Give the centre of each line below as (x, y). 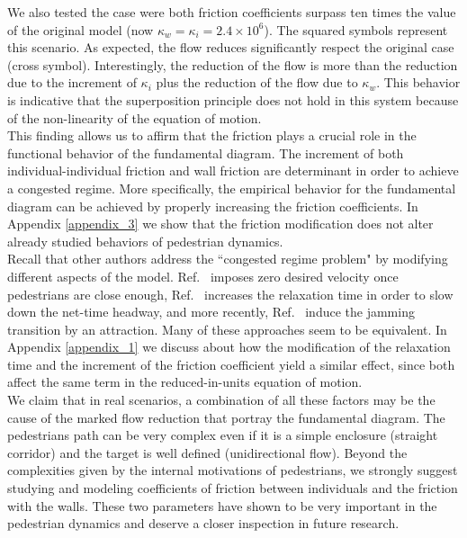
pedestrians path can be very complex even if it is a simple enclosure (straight (223, 435)
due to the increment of (72, 82)
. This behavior (418, 82)
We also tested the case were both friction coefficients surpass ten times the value (232, 12)
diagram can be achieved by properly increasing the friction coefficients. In (213, 206)
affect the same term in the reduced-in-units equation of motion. (185, 382)
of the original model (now (81, 29)
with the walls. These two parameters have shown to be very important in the (222, 505)
